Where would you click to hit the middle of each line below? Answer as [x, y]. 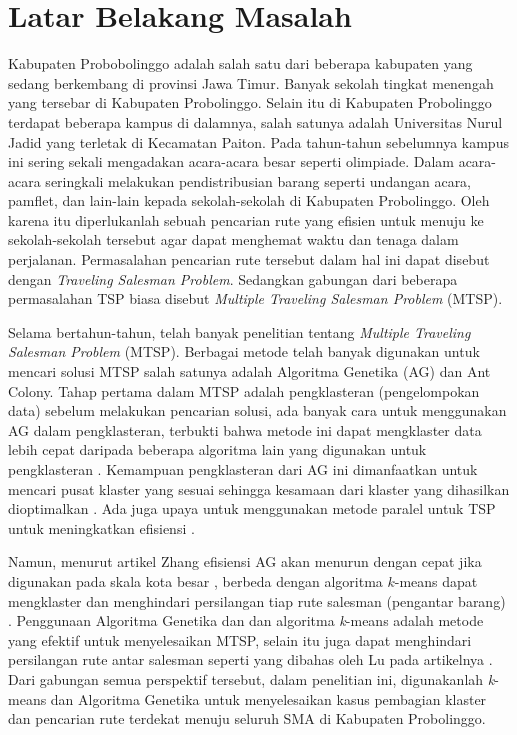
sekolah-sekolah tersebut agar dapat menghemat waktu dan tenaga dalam [233, 239]
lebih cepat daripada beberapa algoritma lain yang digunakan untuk [217, 449]
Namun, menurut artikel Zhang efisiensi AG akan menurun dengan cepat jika [245, 561]
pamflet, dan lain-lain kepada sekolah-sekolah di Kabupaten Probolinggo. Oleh [249, 200]
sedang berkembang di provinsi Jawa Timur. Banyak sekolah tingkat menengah [251, 82]
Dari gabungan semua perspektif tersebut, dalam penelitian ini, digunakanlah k [251, 678]
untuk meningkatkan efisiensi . [101, 527]
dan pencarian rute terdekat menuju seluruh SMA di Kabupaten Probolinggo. [247, 718]
